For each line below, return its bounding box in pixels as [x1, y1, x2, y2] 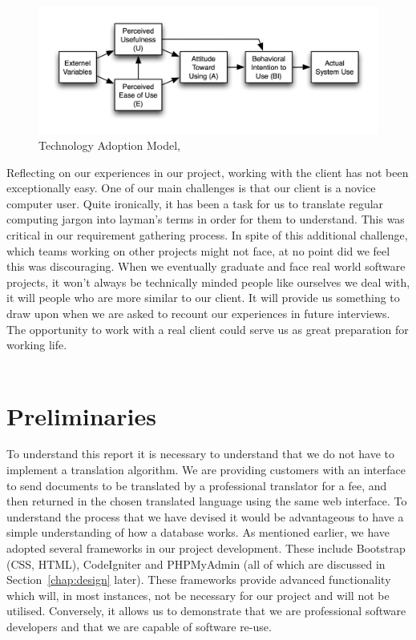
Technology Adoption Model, [38, 137, 180, 153]
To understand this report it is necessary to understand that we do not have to [6, 445, 395, 462]
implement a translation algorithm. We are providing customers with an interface [6, 461, 406, 478]
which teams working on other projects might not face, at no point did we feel [6, 242, 390, 259]
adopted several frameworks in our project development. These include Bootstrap [6, 540, 406, 556]
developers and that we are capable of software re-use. [6, 618, 272, 634]
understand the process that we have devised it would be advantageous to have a [6, 508, 404, 525]
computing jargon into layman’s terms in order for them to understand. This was [6, 211, 405, 227]
